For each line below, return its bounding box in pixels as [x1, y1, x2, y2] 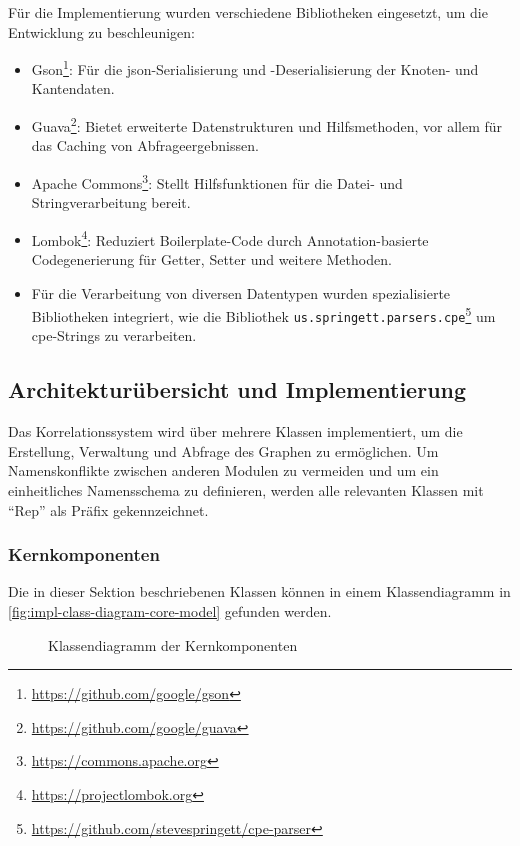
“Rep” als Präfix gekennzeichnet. [8, 499, 209, 520]
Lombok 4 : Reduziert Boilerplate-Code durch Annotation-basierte [31, 226, 429, 250]
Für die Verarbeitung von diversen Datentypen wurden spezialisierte [31, 282, 451, 303]
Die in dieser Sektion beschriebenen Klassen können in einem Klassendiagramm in [8, 581, 511, 602]
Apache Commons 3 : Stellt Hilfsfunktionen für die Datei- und [31, 169, 403, 193]
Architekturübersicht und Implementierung [8, 374, 467, 405]
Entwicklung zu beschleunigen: [8, 21, 195, 42]
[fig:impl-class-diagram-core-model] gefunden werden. [8, 601, 332, 622]
